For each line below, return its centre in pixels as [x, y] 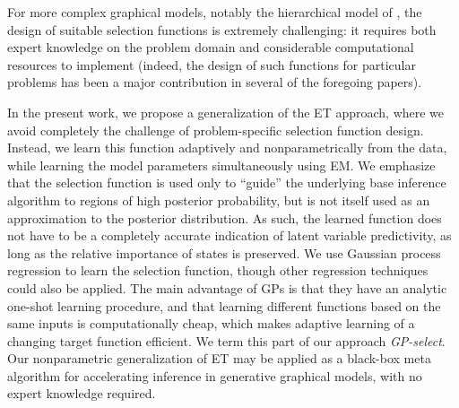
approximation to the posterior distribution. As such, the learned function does [225, 217]
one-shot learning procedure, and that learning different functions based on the [224, 305]
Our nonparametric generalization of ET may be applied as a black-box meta [219, 358]
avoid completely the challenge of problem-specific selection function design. [216, 130]
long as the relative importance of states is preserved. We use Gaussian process [224, 252]
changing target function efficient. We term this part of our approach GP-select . [226, 340]
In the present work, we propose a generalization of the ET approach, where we [226, 112]
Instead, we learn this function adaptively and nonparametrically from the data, [227, 148]
